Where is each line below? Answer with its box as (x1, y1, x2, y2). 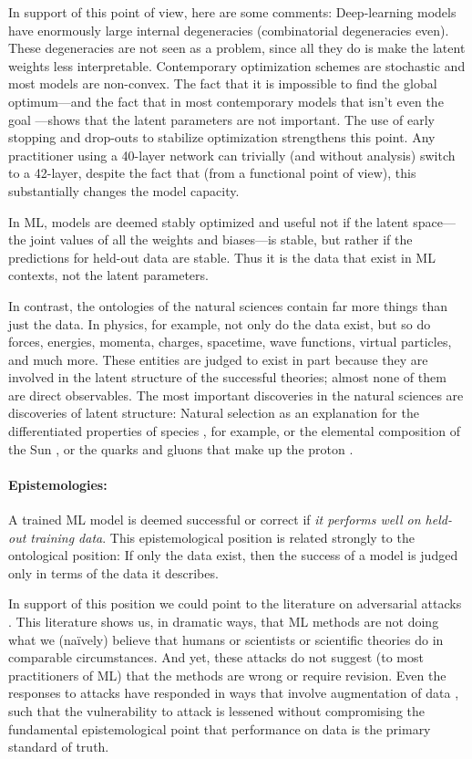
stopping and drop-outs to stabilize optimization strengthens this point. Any (8, 128, 436, 147)
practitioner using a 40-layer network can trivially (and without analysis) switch (8, 145, 456, 164)
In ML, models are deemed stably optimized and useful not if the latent (8, 212, 409, 231)
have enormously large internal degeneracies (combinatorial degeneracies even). (8, 20, 449, 39)
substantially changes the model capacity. (8, 181, 240, 200)
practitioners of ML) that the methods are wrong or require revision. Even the (8, 665, 446, 684)
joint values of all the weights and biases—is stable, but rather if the (30, 230, 413, 249)
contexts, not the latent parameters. (8, 265, 209, 285)
